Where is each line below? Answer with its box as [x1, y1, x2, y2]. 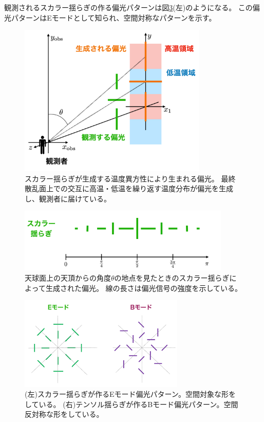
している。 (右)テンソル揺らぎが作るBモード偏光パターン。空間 [25, 398, 238, 409]
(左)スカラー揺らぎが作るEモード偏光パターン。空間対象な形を [25, 389, 236, 399]
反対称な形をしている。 [25, 409, 104, 419]
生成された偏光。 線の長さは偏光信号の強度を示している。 [45, 282, 242, 293]
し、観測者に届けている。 [25, 193, 111, 204]
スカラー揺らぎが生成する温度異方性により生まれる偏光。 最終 [25, 173, 236, 184]
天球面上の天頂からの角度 [25, 272, 111, 283]
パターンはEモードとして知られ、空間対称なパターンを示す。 [11, 12, 216, 23]
